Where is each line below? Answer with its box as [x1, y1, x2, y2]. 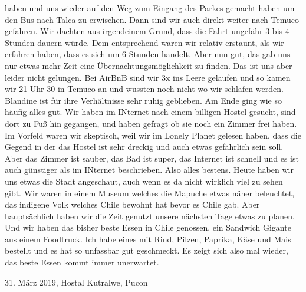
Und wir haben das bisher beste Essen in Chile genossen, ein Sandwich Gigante [5, 221, 291, 234]
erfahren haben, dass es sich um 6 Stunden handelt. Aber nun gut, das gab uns [5, 48, 291, 60]
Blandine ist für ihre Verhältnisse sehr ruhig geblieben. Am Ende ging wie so [5, 94, 282, 106]
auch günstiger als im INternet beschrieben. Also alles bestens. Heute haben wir [5, 163, 294, 176]
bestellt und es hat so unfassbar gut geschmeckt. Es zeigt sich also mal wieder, [5, 244, 288, 257]
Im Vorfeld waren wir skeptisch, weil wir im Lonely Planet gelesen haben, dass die [5, 129, 301, 141]
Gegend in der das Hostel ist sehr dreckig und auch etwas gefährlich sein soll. [5, 140, 284, 153]
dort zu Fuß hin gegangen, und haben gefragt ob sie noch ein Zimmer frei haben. [5, 117, 297, 129]
